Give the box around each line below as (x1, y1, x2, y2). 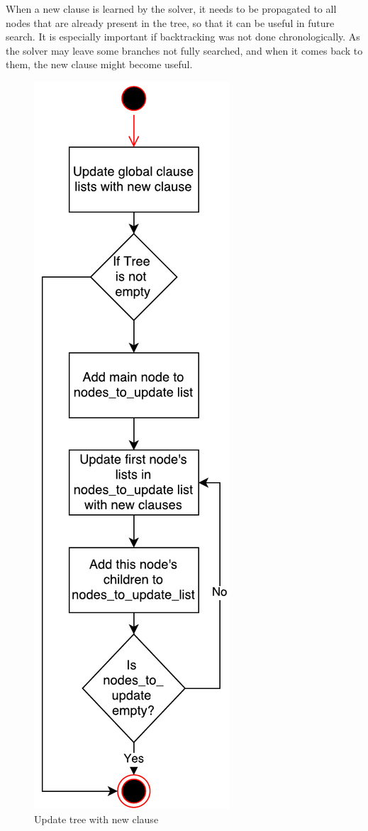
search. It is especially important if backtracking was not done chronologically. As (6, 29, 360, 44)
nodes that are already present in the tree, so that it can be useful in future (6, 15, 335, 30)
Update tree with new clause (34, 811, 159, 826)
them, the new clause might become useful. (6, 57, 193, 72)
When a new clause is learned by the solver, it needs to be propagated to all (6, 1, 337, 16)
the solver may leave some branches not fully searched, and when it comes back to (6, 43, 363, 58)
